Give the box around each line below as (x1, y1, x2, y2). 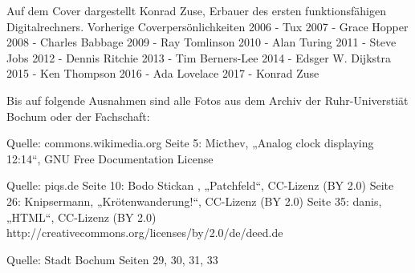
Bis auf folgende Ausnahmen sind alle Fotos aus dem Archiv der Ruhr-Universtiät (6, 91, 409, 108)
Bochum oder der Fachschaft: (6, 107, 150, 124)
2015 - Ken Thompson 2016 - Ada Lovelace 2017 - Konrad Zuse (6, 65, 319, 82)
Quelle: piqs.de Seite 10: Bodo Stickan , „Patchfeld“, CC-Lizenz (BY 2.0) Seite (6, 177, 394, 194)
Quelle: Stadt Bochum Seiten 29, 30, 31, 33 (6, 251, 218, 267)
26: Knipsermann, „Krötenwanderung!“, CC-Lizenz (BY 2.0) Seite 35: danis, (6, 192, 382, 209)
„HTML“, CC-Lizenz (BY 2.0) (6, 208, 157, 225)
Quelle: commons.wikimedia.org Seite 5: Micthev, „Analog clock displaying (6, 134, 374, 151)
